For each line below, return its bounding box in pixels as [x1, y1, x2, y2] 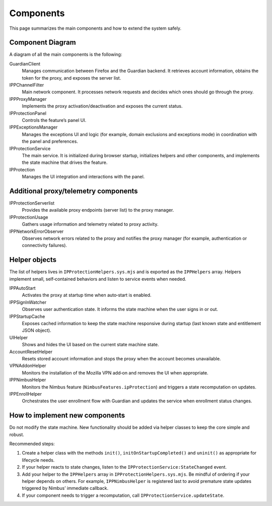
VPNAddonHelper [9, 363, 46, 369]
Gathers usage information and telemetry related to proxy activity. [22, 221, 159, 227]
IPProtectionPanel [9, 110, 46, 116]
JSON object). [22, 328, 51, 334]
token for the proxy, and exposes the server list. [22, 75, 121, 81]
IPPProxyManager [9, 96, 47, 102]
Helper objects [9, 256, 57, 264]
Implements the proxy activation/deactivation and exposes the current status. [22, 103, 183, 109]
